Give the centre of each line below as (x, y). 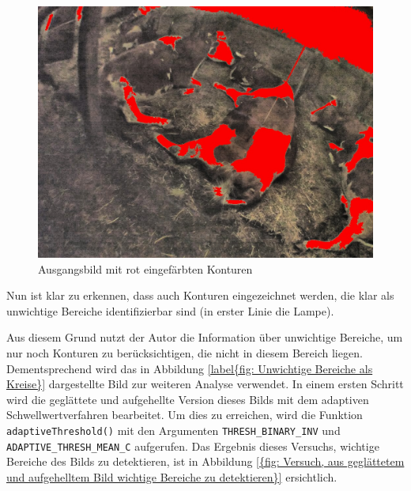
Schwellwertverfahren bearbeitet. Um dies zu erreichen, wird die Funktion (185, 415)
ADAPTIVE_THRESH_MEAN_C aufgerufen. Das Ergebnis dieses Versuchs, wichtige (193, 446)
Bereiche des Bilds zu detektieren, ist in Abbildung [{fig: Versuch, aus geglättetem (205, 461)
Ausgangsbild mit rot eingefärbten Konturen (145, 268)
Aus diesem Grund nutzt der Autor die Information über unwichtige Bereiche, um (205, 337)
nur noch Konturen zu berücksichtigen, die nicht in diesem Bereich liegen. (185, 352)
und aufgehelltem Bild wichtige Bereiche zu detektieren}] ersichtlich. (172, 476)
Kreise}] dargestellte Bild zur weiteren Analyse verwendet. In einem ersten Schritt (205, 384)
